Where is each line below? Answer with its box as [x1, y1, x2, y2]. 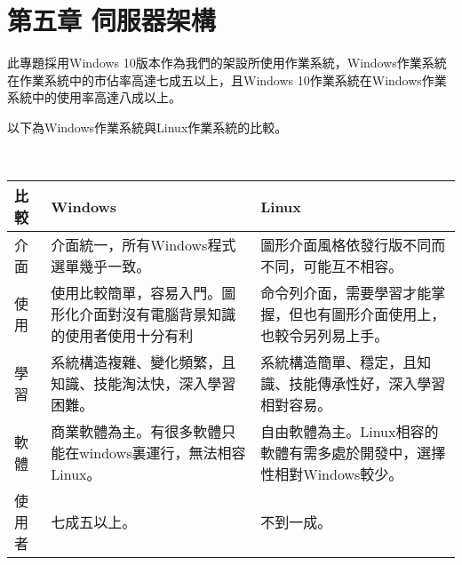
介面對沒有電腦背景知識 [79, 304, 236, 325]
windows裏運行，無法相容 [79, 442, 246, 464]
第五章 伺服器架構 [7, 2, 216, 38]
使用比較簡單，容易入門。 [51, 282, 222, 304]
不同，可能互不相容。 [260, 256, 403, 277]
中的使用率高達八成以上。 [31, 88, 181, 107]
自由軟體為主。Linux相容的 [260, 421, 439, 442]
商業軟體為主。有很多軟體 [51, 421, 222, 442]
